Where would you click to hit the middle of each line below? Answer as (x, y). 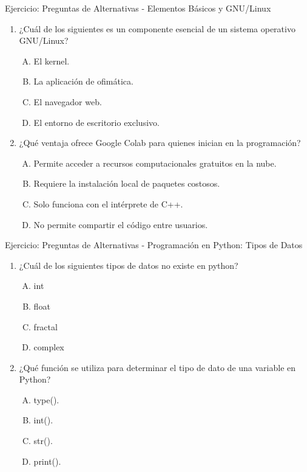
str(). (43, 441)
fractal (46, 326)
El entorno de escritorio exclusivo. (96, 122)
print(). (47, 461)
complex (49, 347)
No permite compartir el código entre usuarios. (121, 224)
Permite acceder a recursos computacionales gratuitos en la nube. (155, 163)
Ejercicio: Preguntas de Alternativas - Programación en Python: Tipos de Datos (154, 245)
